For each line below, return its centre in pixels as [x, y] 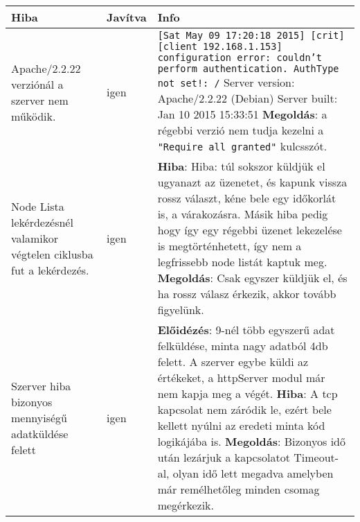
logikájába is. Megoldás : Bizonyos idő [252, 441]
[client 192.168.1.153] [220, 46]
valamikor [35, 238]
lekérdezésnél [42, 222]
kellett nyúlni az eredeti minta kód [241, 425]
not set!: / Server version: [226, 82]
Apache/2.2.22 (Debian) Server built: [247, 98]
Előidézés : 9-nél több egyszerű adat [246, 330]
